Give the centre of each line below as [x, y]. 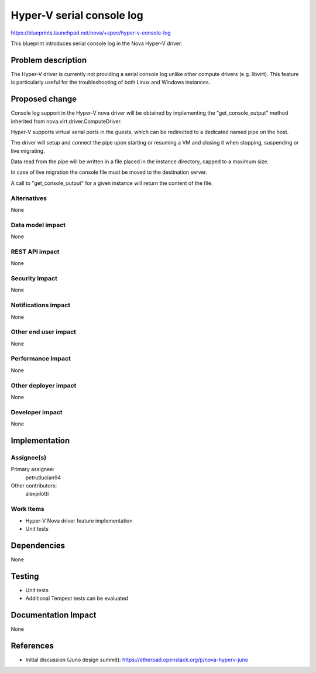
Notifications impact [40, 305]
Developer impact [37, 412]
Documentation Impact [54, 615]
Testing [25, 576]
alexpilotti [37, 494]
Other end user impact [43, 332]
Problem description [49, 60]
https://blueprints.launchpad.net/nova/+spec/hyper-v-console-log [91, 33]
